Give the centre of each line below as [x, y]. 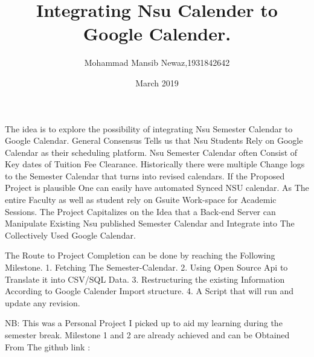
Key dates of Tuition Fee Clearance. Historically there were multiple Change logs [155, 164]
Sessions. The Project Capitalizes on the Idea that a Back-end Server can [140, 211]
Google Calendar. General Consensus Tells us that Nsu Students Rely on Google [154, 140]
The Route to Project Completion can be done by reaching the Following [140, 255]
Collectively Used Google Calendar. [70, 235]
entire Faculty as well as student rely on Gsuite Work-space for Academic [141, 200]
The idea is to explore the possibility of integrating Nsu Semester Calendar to [149, 128]
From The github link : [48, 346]
